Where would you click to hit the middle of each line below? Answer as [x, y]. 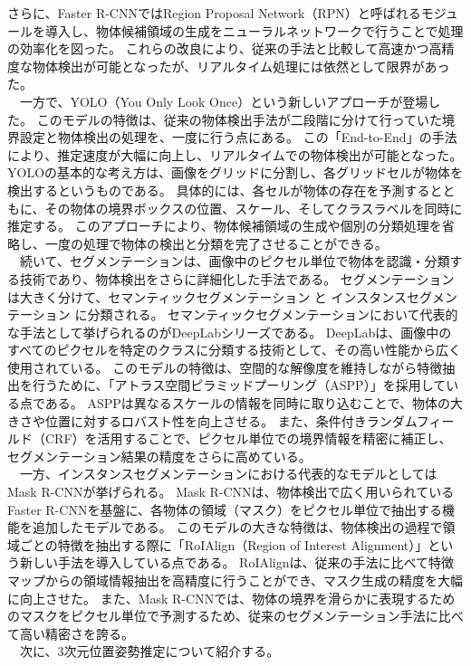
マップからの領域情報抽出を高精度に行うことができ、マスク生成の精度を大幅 [235, 580]
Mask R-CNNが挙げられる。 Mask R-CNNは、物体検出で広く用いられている [231, 492]
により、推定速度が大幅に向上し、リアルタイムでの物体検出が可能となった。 [235, 154]
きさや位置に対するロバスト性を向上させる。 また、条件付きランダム [212, 420]
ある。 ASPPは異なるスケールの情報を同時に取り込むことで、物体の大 [254, 403]
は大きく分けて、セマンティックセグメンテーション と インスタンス [207, 296]
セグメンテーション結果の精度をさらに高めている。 [159, 456]
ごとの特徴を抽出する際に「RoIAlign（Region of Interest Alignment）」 [224, 544]
